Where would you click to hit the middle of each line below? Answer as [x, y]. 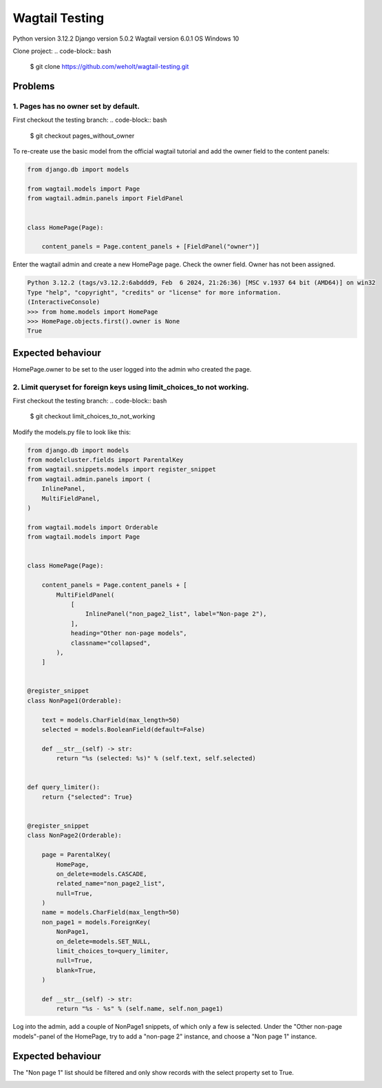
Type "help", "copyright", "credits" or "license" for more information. [154, 292]
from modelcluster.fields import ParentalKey [105, 460]
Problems [34, 86]
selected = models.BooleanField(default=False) [124, 730]
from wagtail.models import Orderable [93, 527]
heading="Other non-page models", [129, 633]
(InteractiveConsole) [64, 302]
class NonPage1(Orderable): [74, 701]
